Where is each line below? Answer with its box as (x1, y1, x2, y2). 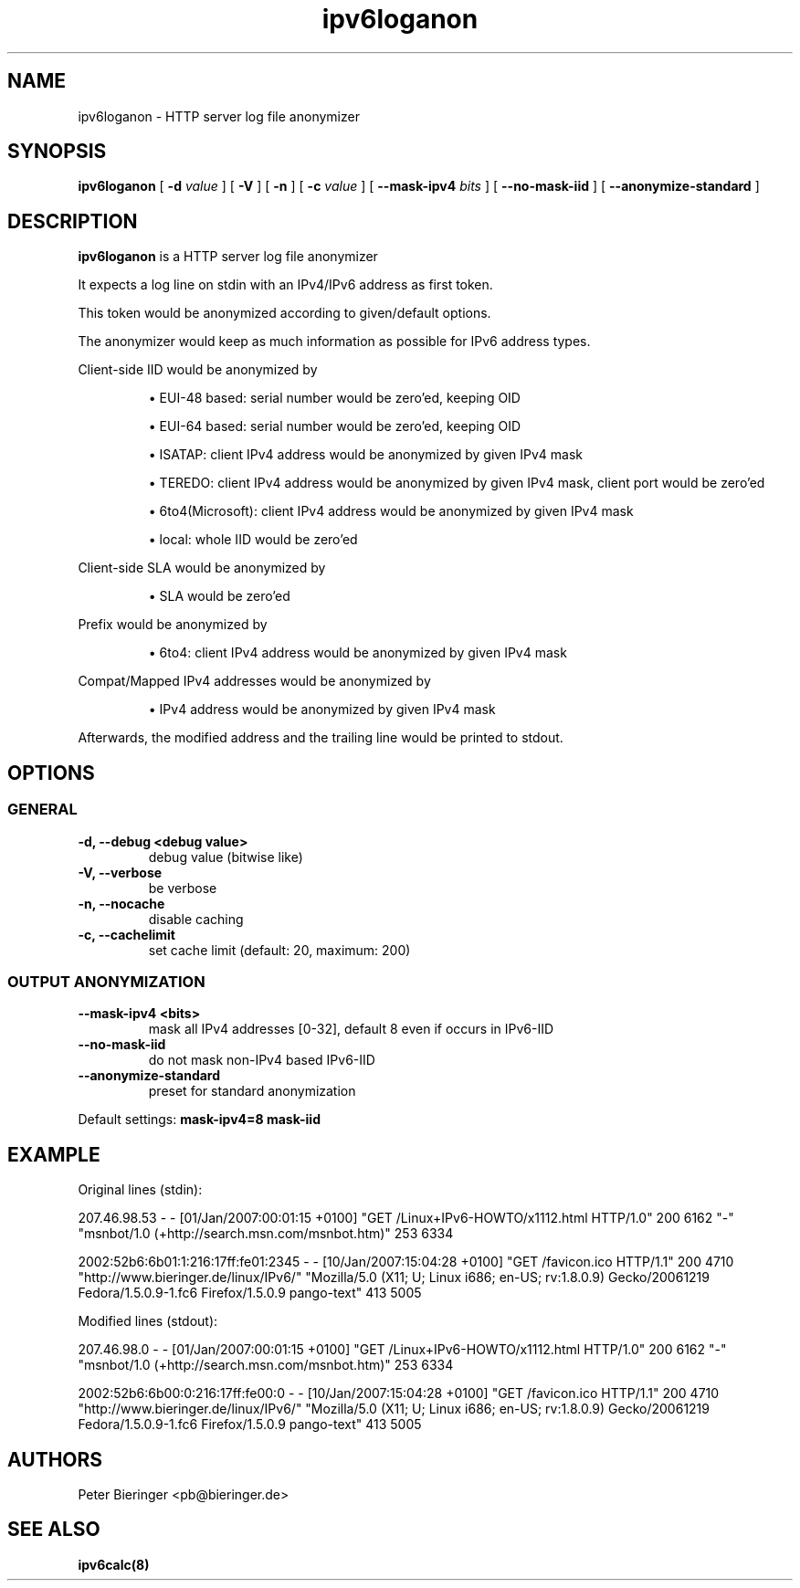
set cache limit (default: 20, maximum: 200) (148, 941, 411, 958)
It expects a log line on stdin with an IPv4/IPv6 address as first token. (78, 277, 493, 293)
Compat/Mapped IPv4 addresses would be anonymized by (78, 673, 431, 689)
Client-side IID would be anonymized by (78, 362, 318, 378)
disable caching (148, 910, 244, 927)
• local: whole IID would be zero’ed (148, 531, 358, 548)
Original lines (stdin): (78, 1182, 203, 1198)
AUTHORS (7, 1447, 103, 1471)
